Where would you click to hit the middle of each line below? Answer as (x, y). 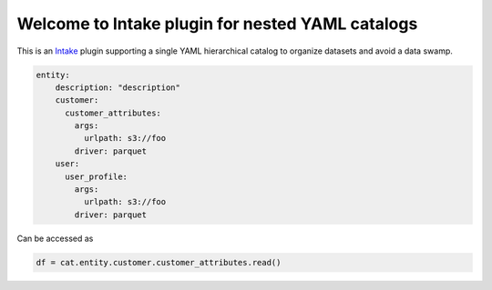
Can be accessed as (55, 238)
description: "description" (118, 87)
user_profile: (96, 176)
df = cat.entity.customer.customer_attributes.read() (159, 262)
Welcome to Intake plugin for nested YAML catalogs (217, 24)
